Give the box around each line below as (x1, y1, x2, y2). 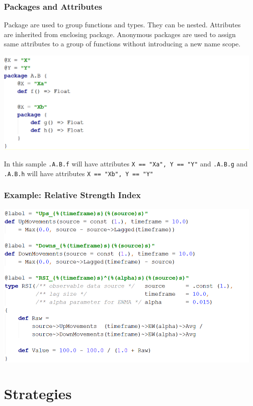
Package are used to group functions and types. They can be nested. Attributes (4, 20, 241, 30)
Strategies (4, 384, 72, 404)
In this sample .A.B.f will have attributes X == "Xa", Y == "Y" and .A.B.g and (4, 159, 248, 169)
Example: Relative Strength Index (4, 189, 141, 201)
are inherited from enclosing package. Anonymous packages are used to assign (4, 29, 236, 39)
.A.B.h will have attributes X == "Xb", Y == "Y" (4, 168, 154, 178)
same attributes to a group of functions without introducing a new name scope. (4, 39, 241, 49)
